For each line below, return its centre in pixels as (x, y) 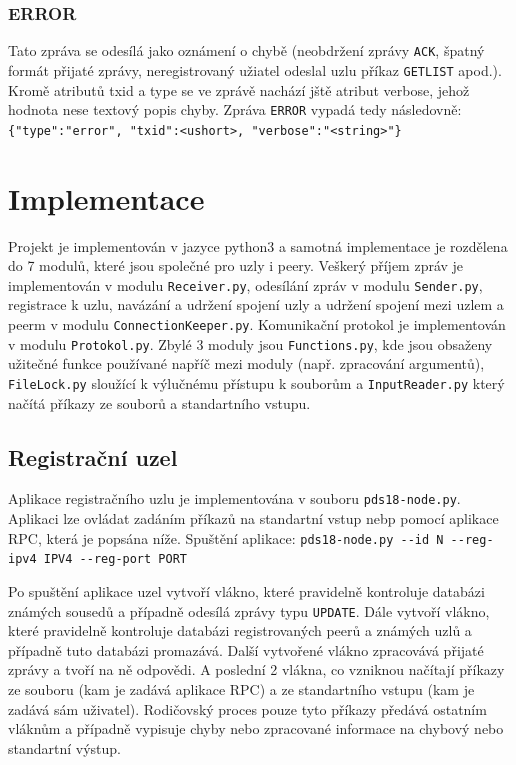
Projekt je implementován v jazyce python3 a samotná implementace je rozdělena (258, 245)
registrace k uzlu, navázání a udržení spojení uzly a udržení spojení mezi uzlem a (256, 304)
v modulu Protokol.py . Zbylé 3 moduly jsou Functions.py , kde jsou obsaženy (250, 343)
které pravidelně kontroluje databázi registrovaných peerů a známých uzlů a (240, 630)
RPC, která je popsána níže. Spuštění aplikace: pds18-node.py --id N (226, 537)
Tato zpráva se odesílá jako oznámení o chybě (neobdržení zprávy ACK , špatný (246, 50)
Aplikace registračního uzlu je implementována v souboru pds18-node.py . (234, 498)
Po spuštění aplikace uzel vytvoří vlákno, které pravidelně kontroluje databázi (246, 590)
